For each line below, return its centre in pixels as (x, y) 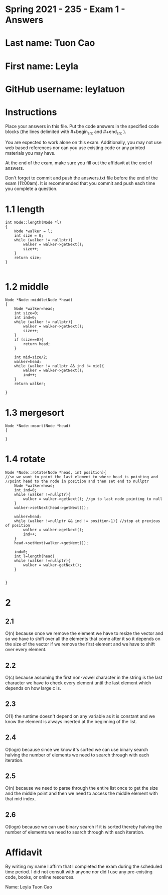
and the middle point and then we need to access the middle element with (81, 793)
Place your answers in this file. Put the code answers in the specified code (82, 126)
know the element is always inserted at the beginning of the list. (71, 721)
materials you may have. (30, 153)
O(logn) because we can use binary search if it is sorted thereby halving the (83, 827)
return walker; (30, 384)
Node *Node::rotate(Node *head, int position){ (56, 473)
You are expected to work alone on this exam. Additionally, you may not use (83, 143)
